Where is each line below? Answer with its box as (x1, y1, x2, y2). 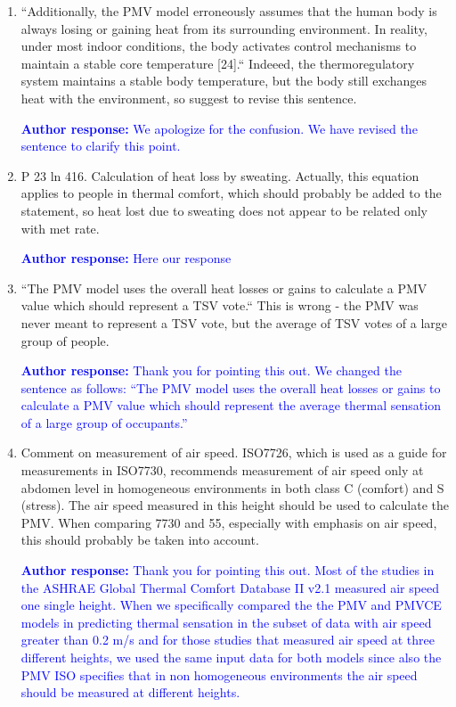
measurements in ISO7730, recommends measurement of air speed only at (20, 461, 424, 480)
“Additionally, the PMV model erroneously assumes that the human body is (20, 2, 437, 20)
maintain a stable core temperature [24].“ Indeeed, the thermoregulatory (20, 53, 415, 72)
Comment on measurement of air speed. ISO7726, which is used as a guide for (20, 443, 447, 462)
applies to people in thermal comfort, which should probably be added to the (20, 184, 442, 202)
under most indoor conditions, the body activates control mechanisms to (20, 37, 417, 55)
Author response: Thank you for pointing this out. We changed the (20, 361, 402, 380)
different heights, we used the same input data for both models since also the (20, 648, 442, 666)
